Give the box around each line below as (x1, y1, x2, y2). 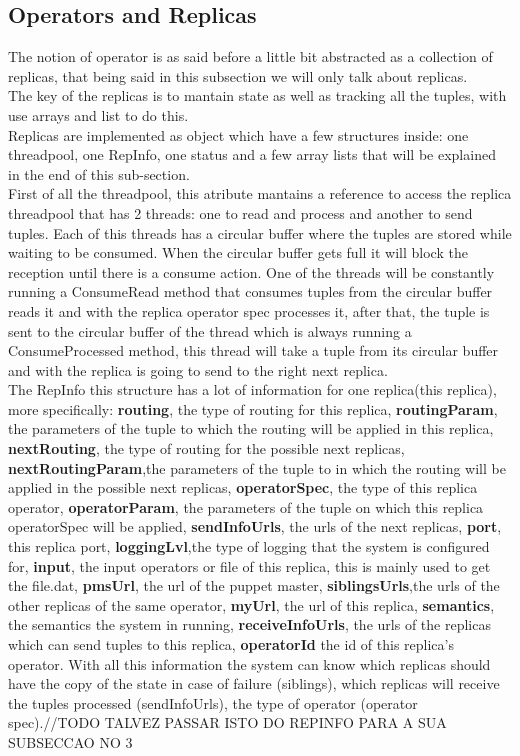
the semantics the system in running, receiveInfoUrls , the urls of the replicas (8, 614, 491, 635)
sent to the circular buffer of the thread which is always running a (8, 320, 412, 341)
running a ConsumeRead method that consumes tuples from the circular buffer (8, 281, 493, 302)
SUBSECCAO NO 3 (8, 731, 133, 752)
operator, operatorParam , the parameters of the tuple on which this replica (8, 496, 484, 517)
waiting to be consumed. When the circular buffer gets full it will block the (8, 242, 468, 263)
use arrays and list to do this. (8, 104, 189, 125)
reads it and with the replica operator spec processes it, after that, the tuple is (8, 300, 490, 321)
